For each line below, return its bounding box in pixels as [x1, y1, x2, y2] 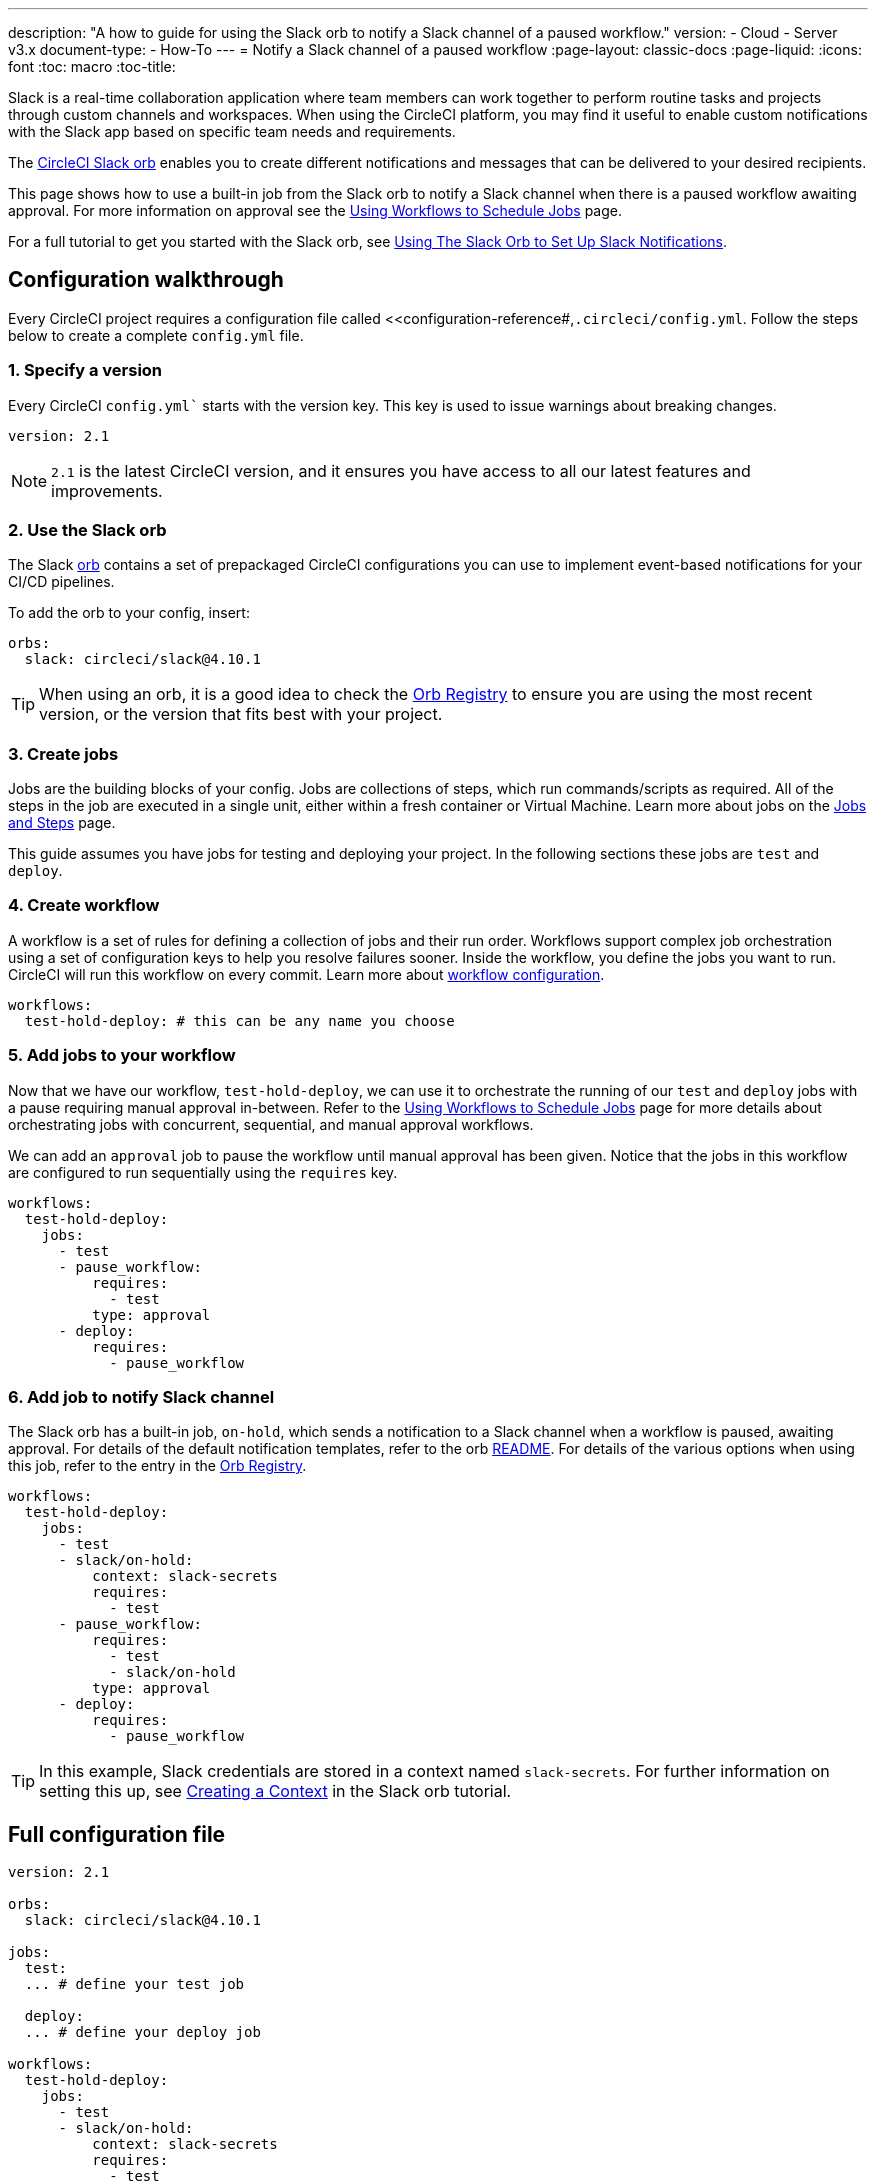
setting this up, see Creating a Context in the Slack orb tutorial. [39, 1781, 512, 1802]
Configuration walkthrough [8, 267, 284, 293]
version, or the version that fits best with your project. [39, 704, 443, 725]
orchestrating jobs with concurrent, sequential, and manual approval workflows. [8, 1115, 534, 1133]
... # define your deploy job [24, 2024, 261, 2041]
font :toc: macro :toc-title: [8, 58, 176, 75]
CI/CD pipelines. [8, 573, 115, 591]
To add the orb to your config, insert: [8, 604, 250, 622]
